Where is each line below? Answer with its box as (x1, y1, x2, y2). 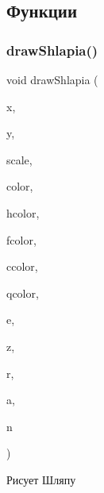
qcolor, (6, 284, 39, 301)
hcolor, (6, 204, 40, 221)
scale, (6, 151, 33, 168)
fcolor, (6, 231, 37, 248)
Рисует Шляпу (6, 471, 76, 487)
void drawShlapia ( (6, 71, 98, 87)
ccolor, (6, 258, 38, 275)
